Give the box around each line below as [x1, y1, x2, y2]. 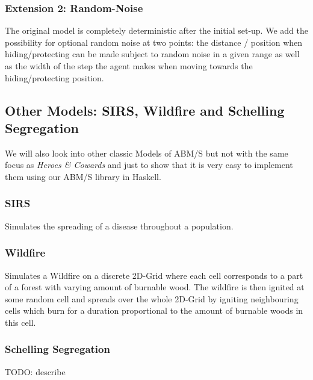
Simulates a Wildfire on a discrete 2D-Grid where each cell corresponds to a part [5, 269, 303, 281]
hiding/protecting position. [5, 71, 104, 84]
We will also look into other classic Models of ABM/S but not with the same [5, 146, 288, 159]
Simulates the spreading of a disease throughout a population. [5, 219, 234, 232]
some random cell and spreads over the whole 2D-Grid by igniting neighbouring [5, 292, 299, 305]
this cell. [5, 316, 36, 328]
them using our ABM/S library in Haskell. [5, 170, 161, 182]
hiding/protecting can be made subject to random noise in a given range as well [5, 48, 300, 60]
